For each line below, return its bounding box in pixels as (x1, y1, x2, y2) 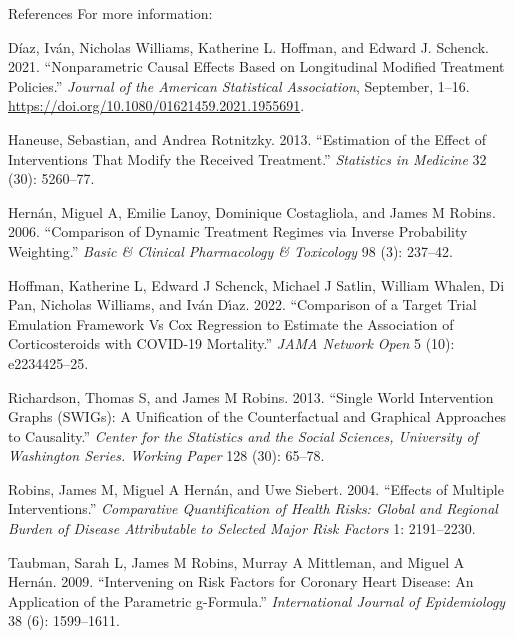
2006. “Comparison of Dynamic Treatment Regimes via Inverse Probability (8, 221, 468, 242)
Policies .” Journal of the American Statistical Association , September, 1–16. (8, 75, 470, 96)
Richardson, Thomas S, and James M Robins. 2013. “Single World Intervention (8, 386, 494, 407)
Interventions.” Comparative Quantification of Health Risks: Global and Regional (8, 498, 498, 519)
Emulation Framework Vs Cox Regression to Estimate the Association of (8, 313, 454, 334)
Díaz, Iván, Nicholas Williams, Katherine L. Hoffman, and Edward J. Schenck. (8, 36, 489, 57)
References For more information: (8, 3, 213, 23)
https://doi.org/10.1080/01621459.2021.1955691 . (8, 95, 305, 116)
